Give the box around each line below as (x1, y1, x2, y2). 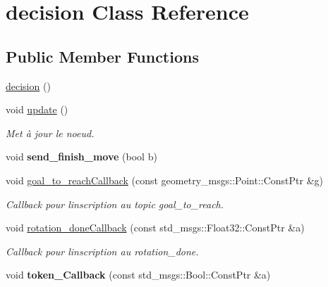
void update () (6, 102, 68, 117)
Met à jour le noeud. (6, 125, 95, 140)
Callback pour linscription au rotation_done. (6, 243, 199, 258)
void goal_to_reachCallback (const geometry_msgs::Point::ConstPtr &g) (6, 172, 323, 187)
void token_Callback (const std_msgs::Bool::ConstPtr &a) (6, 267, 271, 282)
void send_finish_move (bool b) (6, 149, 157, 164)
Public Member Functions (6, 45, 199, 67)
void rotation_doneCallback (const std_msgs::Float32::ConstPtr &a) (6, 220, 305, 235)
